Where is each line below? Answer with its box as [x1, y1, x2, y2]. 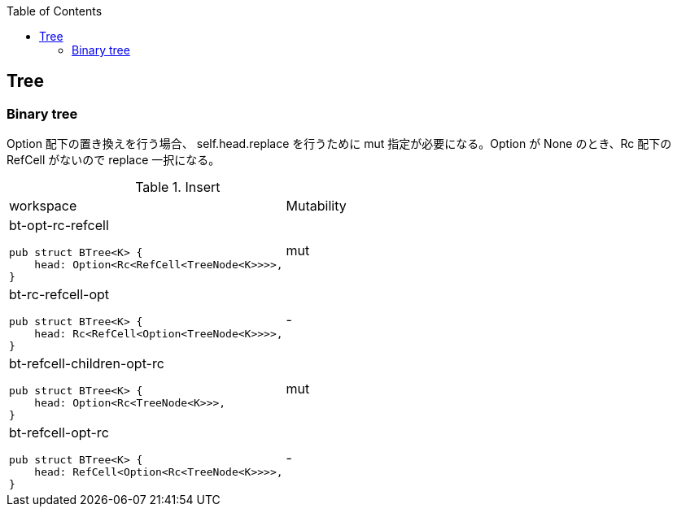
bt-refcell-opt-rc [9, 424, 109, 441]
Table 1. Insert [135, 179, 221, 196]
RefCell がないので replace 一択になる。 [7, 153, 221, 167]
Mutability [286, 198, 347, 215]
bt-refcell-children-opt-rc [9, 355, 164, 372]
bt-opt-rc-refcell [9, 217, 109, 234]
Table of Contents [7, 4, 103, 18]
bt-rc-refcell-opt [9, 286, 110, 303]
